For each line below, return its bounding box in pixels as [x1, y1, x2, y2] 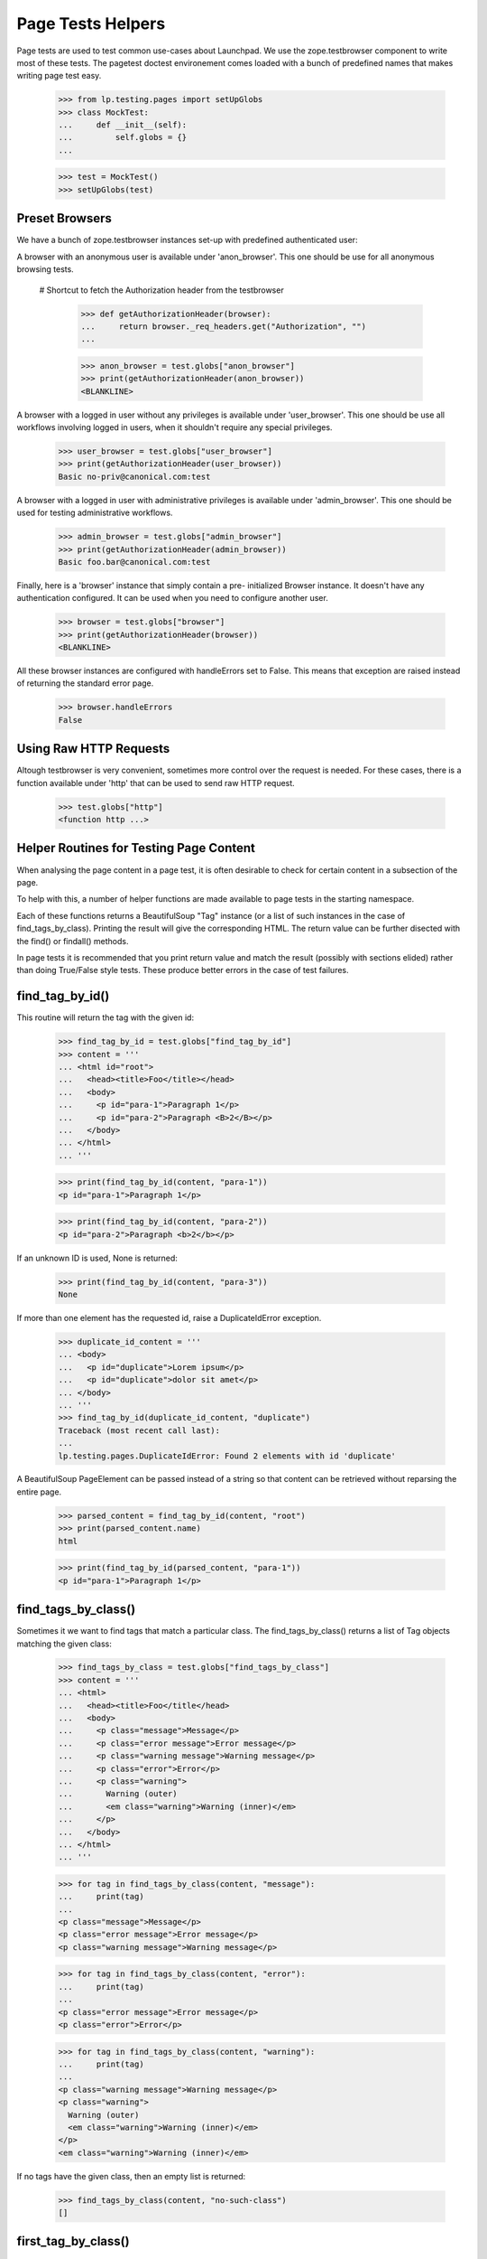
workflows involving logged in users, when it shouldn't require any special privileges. [16, 422, 333, 433]
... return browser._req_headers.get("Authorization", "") [80, 321, 367, 332]
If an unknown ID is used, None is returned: [16, 1252, 178, 1263]
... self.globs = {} [58, 132, 188, 143]
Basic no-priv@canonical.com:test [58, 471, 211, 482]
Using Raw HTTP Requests [16, 741, 170, 756]
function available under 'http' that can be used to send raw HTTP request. [16, 777, 295, 788]
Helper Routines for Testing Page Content [16, 840, 256, 856]
